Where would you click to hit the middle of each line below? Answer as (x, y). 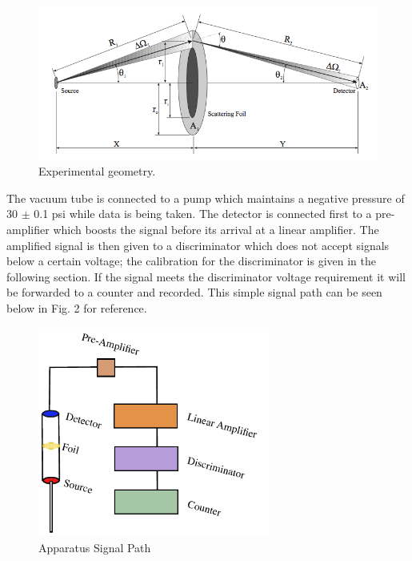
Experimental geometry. (97, 171)
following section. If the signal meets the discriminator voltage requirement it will (206, 276)
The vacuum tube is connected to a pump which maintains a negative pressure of (206, 198)
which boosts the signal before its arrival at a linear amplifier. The (216, 230)
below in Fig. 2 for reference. (77, 308)
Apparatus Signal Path (95, 547)
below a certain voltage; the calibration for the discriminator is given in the (191, 261)
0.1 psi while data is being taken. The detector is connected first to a (203, 214)
